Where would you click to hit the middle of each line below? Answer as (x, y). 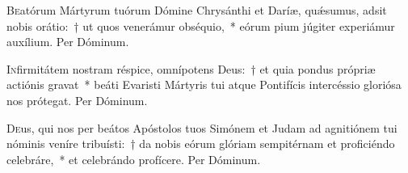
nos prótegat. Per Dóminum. (77, 100)
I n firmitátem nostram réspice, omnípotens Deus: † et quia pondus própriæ (191, 68)
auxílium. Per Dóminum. (68, 42)
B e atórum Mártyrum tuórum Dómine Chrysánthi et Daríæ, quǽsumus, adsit (197, 10)
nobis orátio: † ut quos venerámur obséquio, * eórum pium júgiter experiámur (201, 25)
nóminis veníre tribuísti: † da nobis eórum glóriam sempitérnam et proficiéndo (201, 143)
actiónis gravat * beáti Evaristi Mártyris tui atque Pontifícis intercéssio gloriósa (204, 84)
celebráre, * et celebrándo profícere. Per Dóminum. (134, 159)
